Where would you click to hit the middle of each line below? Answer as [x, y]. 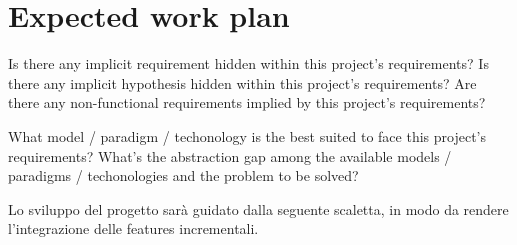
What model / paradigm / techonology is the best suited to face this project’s [247, 135]
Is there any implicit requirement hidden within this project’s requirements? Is [248, 63]
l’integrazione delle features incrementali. [133, 228]
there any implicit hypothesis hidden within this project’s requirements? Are [242, 82]
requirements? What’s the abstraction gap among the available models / [230, 155]
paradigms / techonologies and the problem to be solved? [183, 175]
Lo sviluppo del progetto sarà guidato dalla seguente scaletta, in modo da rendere [258, 208]
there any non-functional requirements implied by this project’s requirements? [247, 102]
